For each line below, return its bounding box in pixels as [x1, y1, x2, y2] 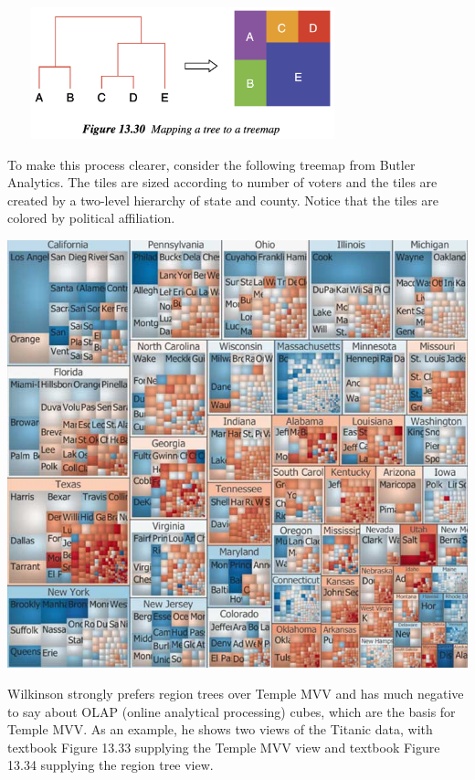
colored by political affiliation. [7, 208, 175, 227]
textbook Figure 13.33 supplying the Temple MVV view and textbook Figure [7, 737, 440, 756]
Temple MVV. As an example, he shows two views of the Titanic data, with [7, 720, 433, 739]
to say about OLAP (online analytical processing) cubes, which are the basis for [7, 701, 456, 721]
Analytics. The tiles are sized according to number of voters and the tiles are [7, 173, 438, 192]
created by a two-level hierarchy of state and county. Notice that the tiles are [7, 190, 438, 209]
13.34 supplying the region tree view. [7, 755, 214, 775]
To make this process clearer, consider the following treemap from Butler [7, 154, 416, 174]
